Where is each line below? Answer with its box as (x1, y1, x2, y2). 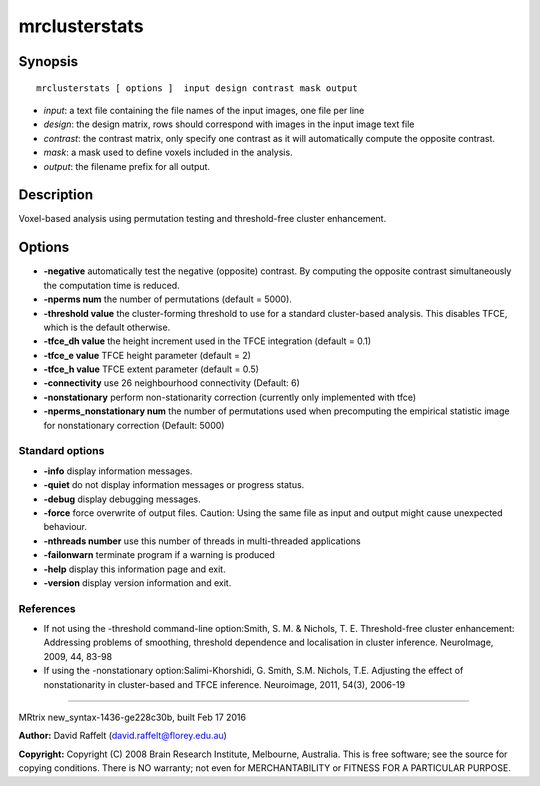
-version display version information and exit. (43, 576, 232, 589)
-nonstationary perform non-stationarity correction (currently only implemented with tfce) (43, 391, 417, 403)
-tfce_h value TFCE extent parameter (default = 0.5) (43, 363, 260, 375)
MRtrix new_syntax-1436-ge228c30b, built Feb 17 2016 (18, 711, 247, 723)
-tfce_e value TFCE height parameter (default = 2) (43, 349, 252, 361)
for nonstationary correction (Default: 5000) (43, 419, 225, 431)
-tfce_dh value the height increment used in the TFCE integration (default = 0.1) (43, 335, 372, 347)
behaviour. (43, 521, 88, 533)
